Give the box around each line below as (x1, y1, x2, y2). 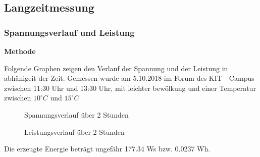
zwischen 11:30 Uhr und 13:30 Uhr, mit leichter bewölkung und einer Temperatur (4, 82, 256, 93)
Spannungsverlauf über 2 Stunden (24, 109, 129, 120)
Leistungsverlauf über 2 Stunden (24, 126, 125, 137)
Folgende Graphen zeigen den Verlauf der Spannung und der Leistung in (4, 63, 228, 73)
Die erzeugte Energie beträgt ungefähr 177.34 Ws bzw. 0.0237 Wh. (4, 143, 211, 154)
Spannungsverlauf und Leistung (4, 26, 135, 38)
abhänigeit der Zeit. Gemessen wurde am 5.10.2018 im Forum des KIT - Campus (4, 73, 254, 83)
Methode (4, 46, 36, 56)
